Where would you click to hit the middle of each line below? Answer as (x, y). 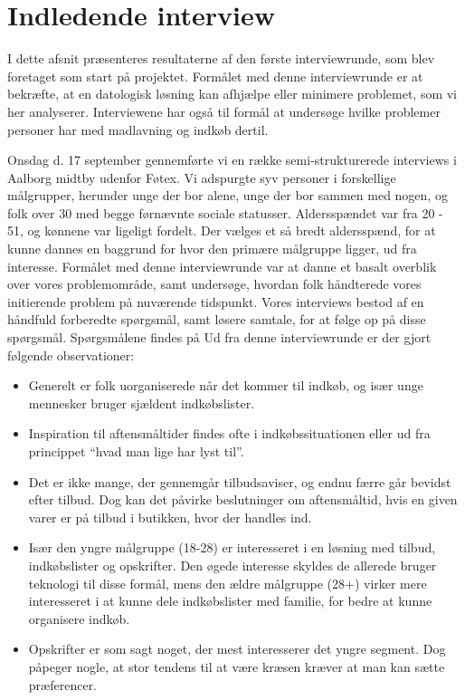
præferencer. (62, 684)
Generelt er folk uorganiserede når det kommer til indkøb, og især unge (226, 385)
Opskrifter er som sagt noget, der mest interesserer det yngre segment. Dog (237, 649)
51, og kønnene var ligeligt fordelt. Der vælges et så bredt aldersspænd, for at (222, 230)
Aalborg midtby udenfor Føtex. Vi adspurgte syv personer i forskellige (202, 177)
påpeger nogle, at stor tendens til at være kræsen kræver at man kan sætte (237, 666)
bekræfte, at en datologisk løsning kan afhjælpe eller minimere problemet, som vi (232, 94)
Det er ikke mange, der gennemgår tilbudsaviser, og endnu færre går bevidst (240, 481)
